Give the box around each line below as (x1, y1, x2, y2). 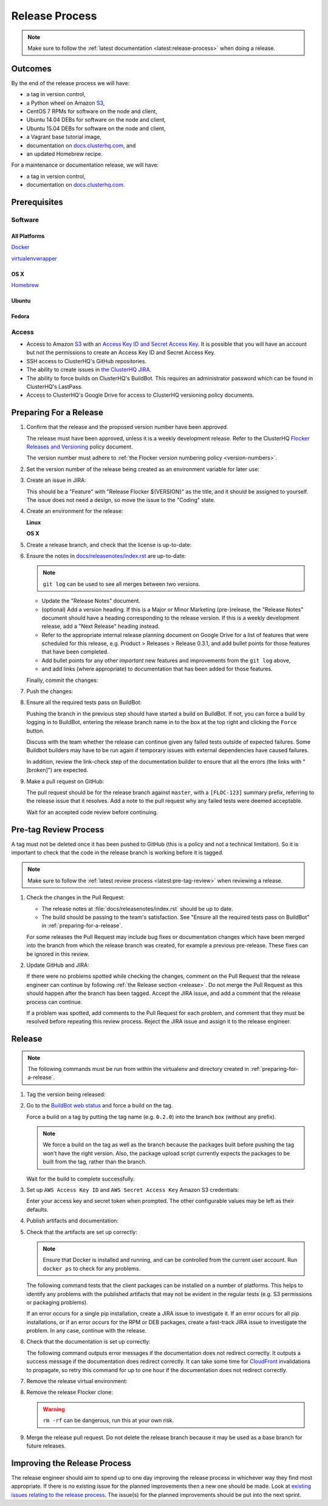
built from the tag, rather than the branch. (43, 1158, 147, 1165)
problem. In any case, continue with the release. (26, 1327, 147, 1334)
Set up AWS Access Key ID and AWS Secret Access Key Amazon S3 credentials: (26, 1186, 239, 1193)
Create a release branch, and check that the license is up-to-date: (26, 541, 192, 548)
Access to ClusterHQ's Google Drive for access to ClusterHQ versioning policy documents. (26, 391, 255, 399)
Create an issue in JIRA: (26, 476, 86, 484)
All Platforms (11, 232, 45, 240)
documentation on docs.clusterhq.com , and (26, 142, 136, 149)
